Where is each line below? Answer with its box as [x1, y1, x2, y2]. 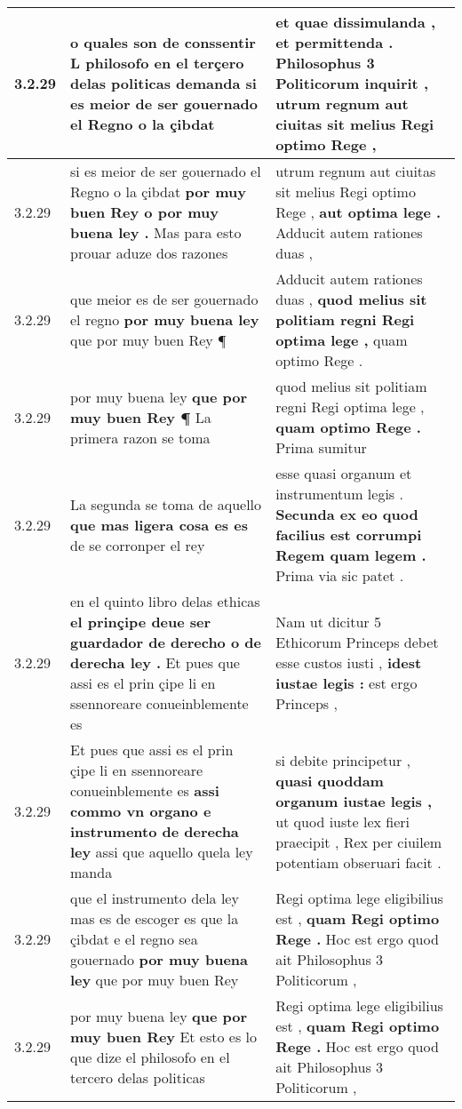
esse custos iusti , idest [275, 652, 422, 673]
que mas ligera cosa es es [70, 514, 248, 535]
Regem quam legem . [275, 545, 426, 565]
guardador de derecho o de [70, 632, 261, 652]
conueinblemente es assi [70, 780, 219, 801]
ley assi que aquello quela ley [70, 842, 253, 862]
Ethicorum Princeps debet [275, 632, 439, 652]
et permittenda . [275, 32, 394, 52]
